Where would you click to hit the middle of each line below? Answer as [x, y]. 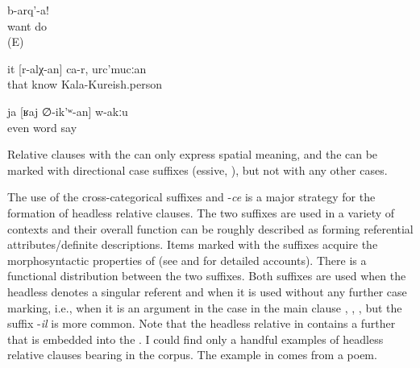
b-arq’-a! [28, 10]
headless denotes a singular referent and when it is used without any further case [207, 291]
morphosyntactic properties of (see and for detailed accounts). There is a [187, 260]
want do [27, 25]
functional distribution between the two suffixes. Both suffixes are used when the [207, 276]
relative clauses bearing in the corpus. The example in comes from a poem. [192, 355]
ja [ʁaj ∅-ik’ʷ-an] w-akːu [68, 111]
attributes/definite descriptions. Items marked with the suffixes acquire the [193, 244]
